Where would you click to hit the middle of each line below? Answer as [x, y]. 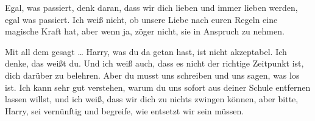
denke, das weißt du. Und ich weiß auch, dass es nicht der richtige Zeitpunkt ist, [154, 63]
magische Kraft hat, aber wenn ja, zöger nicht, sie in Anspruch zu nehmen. [145, 31]
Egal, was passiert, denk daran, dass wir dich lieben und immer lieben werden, [151, 7]
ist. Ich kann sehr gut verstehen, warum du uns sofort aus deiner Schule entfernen [158, 87]
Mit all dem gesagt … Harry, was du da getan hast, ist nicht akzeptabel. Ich [146, 51]
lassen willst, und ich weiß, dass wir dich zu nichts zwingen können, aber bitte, [152, 99]
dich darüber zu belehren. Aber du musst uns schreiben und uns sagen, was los [152, 75]
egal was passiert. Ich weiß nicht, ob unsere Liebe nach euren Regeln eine [141, 19]
